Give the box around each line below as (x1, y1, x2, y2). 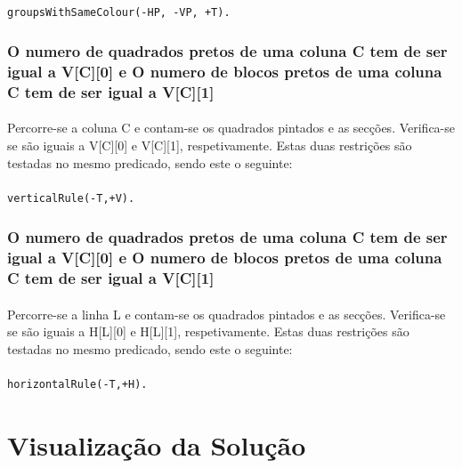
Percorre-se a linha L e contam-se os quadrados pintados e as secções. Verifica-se (7, 304, 446, 323)
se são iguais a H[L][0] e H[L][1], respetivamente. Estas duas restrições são (7, 322, 409, 341)
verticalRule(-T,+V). (7, 191, 135, 205)
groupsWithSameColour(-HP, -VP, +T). (7, 5, 231, 19)
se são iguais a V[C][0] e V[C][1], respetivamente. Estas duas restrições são (7, 136, 412, 155)
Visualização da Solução (7, 426, 306, 463)
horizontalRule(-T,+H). (7, 378, 148, 391)
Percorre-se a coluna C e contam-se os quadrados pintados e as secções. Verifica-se (7, 118, 456, 137)
